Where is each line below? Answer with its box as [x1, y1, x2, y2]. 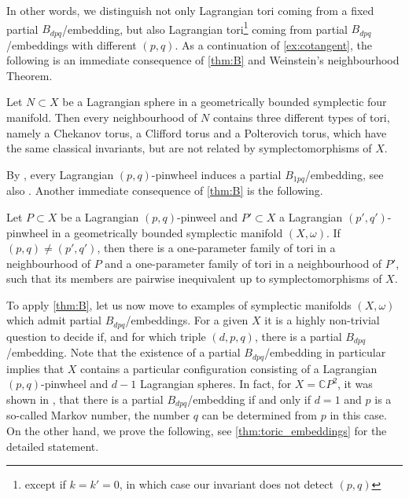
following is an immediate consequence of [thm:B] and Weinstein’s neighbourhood [6, 52, 400, 68]
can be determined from [201, 407, 318, 423]
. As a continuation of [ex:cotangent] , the [175, 36, 372, 53]
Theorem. [6, 67, 53, 83]
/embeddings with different [6, 36, 137, 53]
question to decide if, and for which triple [6, 328, 206, 344]
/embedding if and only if [187, 391, 311, 408]
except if [24, 476, 66, 493]
